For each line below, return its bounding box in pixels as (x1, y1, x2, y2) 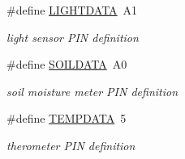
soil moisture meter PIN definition (6, 82, 179, 99)
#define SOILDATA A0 (6, 56, 127, 73)
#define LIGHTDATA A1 (6, 2, 138, 18)
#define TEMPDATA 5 (6, 110, 127, 127)
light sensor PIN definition (6, 28, 139, 45)
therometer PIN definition (6, 136, 136, 153)
